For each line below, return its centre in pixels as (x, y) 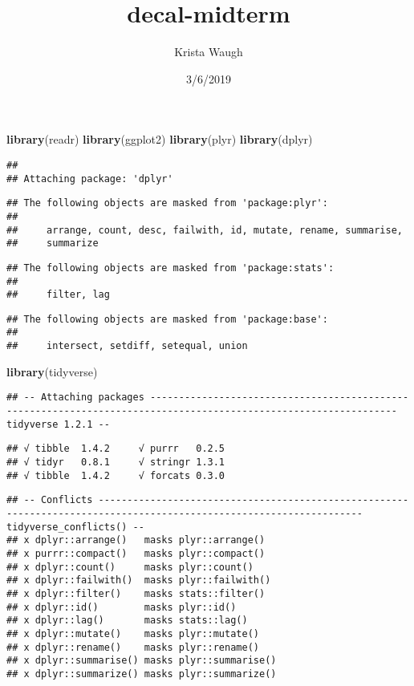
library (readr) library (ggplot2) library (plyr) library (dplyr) (160, 139)
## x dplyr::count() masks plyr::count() (130, 567)
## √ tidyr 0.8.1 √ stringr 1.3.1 (116, 462)
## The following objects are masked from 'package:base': (167, 319)
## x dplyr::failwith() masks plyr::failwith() (139, 580)
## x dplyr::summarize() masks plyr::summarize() (142, 674)
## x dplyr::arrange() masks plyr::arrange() (136, 540)
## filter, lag (58, 295)
